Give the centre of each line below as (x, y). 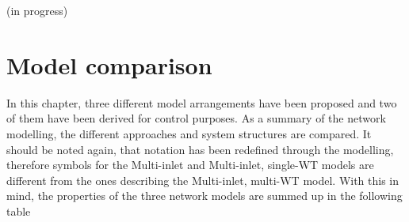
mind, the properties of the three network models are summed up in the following (204, 196)
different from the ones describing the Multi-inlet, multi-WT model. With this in (203, 180)
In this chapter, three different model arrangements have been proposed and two (202, 102)
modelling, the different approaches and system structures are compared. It (189, 133)
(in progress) (37, 10)
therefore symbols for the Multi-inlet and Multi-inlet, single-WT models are (190, 165)
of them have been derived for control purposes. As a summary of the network (196, 118)
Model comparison (109, 64)
